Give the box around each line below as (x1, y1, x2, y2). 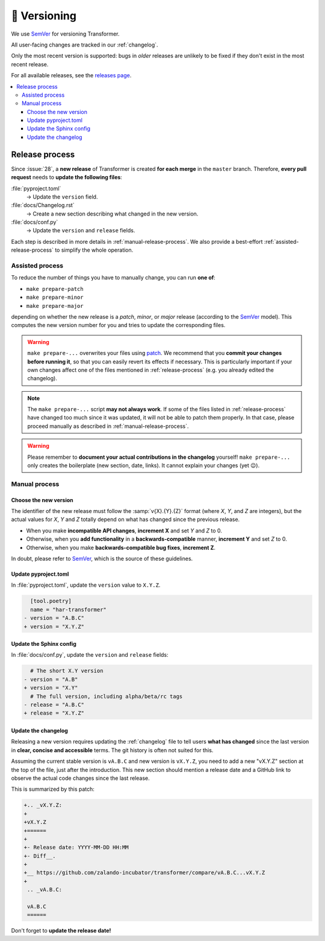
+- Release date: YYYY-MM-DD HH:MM (23, 844, 129, 851)
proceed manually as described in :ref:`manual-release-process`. (27, 423, 189, 430)
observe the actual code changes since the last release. (11, 774, 150, 782)
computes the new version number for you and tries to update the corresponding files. (11, 322, 226, 329)
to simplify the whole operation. (55, 246, 134, 254)
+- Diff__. (23, 852, 56, 860)
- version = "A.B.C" (23, 614, 84, 622)
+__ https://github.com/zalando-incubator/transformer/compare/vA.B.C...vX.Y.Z (23, 869, 265, 876)
